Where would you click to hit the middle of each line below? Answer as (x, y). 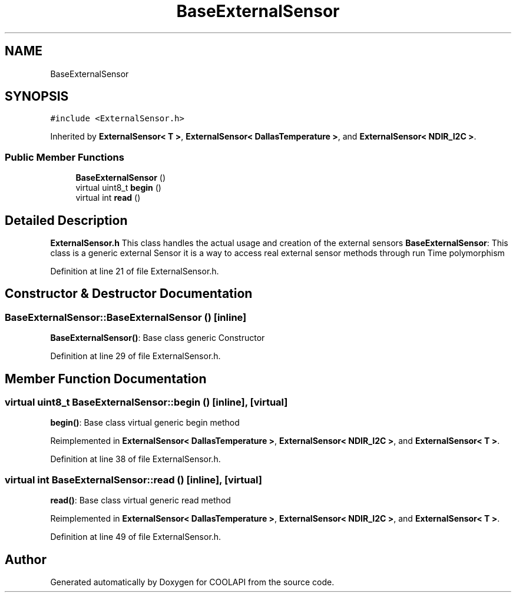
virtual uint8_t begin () (118, 188)
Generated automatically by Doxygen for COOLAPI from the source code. (192, 582)
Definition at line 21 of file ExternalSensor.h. (135, 271)
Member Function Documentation (106, 379)
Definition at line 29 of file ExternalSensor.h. (135, 356)
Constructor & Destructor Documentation (129, 294)
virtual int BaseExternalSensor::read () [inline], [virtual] (133, 480)
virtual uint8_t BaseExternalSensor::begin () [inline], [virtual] (146, 402)
